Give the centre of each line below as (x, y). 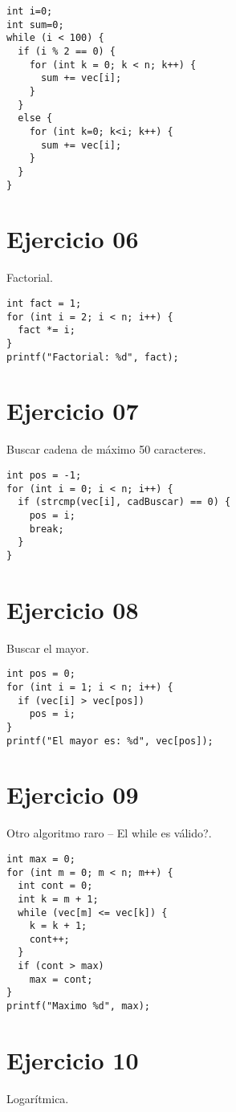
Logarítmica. (38, 1098)
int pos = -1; (44, 475)
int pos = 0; (41, 674)
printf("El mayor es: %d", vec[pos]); (110, 741)
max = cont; (61, 979)
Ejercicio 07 (73, 411)
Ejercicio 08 (73, 609)
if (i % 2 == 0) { (67, 51)
